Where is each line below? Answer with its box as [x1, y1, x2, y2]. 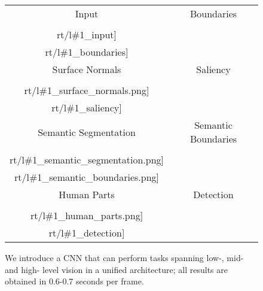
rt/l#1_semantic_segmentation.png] [10, 153, 164, 166]
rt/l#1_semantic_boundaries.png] [14, 170, 160, 184]
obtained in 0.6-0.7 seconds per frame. [5, 275, 144, 287]
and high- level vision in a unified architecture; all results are [5, 263, 228, 275]
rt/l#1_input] [56, 28, 117, 41]
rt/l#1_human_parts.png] [30, 208, 143, 222]
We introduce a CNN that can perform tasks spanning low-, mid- [5, 251, 244, 263]
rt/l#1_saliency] [51, 101, 122, 114]
